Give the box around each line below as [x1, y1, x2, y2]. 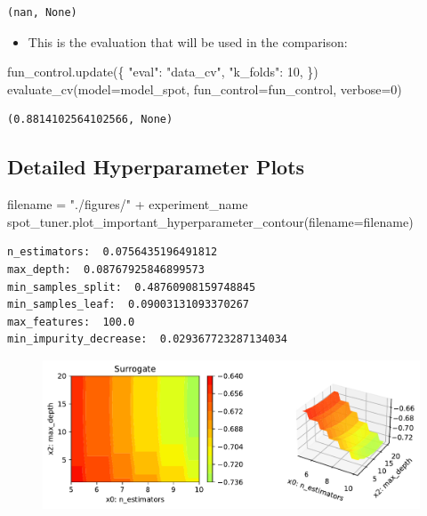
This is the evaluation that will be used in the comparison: [28, 32, 348, 51]
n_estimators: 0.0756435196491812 [7, 246, 218, 259]
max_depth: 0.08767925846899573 [7, 262, 205, 276]
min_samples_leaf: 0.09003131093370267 [7, 298, 250, 311]
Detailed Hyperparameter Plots [7, 153, 305, 181]
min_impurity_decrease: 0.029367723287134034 [7, 333, 287, 346]
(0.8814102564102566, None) [7, 113, 173, 126]
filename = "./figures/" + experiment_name [7, 195, 248, 214]
